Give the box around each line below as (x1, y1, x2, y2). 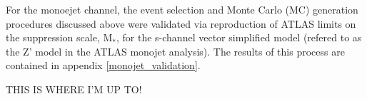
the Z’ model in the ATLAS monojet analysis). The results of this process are (6, 43, 345, 58)
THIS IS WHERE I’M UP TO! (6, 81, 142, 96)
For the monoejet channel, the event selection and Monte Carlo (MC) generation (6, 2, 358, 16)
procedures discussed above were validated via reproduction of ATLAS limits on (6, 16, 356, 31)
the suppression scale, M (6, 30, 113, 45)
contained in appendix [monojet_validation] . (6, 58, 201, 73)
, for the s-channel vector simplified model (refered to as (116, 30, 362, 45)
